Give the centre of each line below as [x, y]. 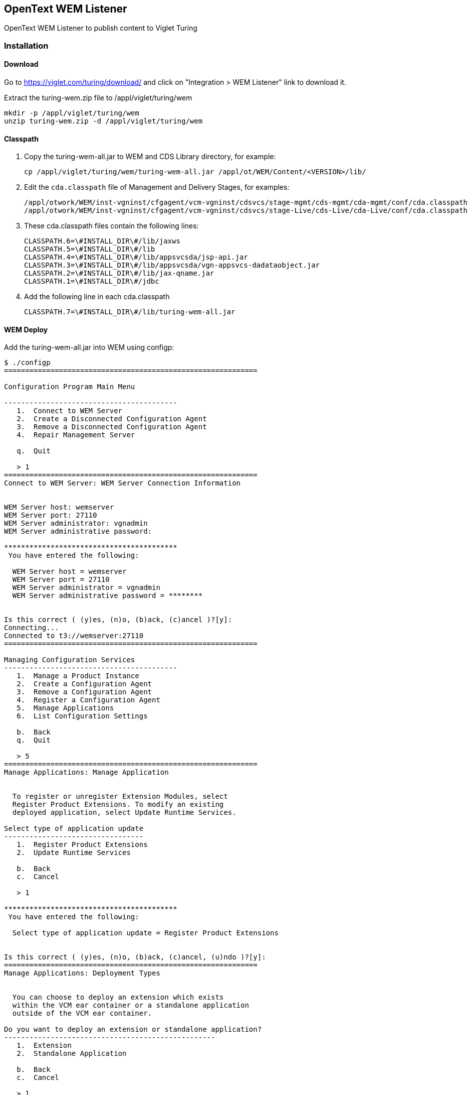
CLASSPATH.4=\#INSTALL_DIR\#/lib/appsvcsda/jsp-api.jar [136, 257]
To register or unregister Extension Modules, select [120, 797]
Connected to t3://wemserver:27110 [74, 636]
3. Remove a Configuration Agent [84, 692]
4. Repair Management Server [76, 435]
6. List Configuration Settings [82, 716]
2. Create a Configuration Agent [84, 684]
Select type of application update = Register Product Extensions [145, 933]
